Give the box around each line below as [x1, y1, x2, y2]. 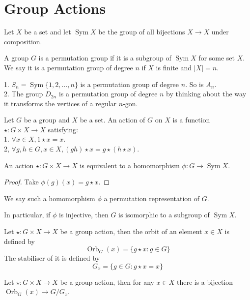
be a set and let [24, 27, 71, 37]
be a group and [24, 115, 70, 125]
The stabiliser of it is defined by [4, 253, 100, 263]
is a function [172, 115, 210, 125]
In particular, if [4, 210, 51, 220]
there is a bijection [176, 276, 233, 287]
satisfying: [48, 124, 79, 134]
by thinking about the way [166, 89, 247, 99]
